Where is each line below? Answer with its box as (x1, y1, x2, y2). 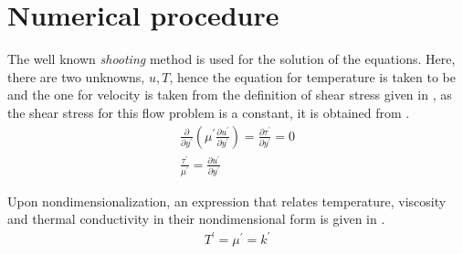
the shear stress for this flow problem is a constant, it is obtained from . (7, 102, 410, 122)
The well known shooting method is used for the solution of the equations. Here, (7, 49, 456, 69)
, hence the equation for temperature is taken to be (169, 67, 457, 86)
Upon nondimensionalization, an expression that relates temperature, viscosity (7, 191, 447, 210)
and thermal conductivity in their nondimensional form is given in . (7, 209, 385, 228)
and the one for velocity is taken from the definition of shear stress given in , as (7, 85, 452, 104)
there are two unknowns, (7, 67, 145, 86)
